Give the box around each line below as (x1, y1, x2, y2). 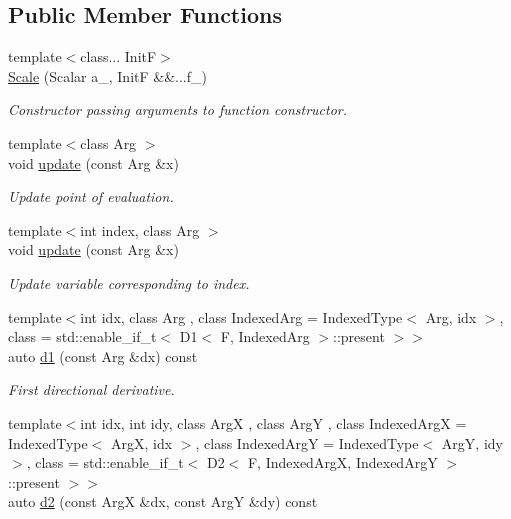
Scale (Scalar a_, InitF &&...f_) (8, 65, 207, 86)
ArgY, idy (441, 432, 503, 453)
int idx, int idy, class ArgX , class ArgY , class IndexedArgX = (80, 412, 467, 433)
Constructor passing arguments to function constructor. (8, 99, 348, 120)
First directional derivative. (8, 379, 175, 400)
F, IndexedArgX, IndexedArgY (247, 452, 438, 473)
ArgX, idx (111, 432, 173, 453)
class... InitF (80, 46, 157, 67)
